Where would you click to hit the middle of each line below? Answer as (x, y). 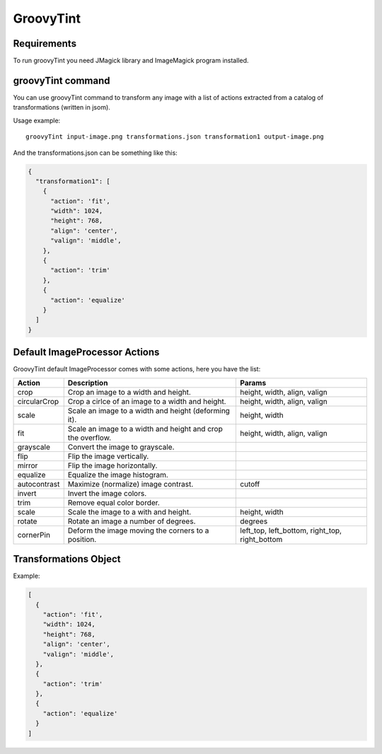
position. (82, 539)
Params (253, 383)
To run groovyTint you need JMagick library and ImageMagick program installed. (131, 61)
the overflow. (89, 437)
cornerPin (34, 535)
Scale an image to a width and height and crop (145, 429)
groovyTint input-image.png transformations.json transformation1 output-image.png (175, 137)
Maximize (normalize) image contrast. (131, 484)
